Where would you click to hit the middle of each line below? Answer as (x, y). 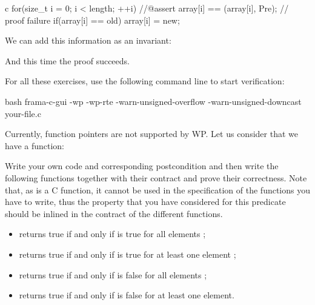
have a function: (35, 145)
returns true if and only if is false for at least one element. (127, 295)
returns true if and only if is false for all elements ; (113, 274)
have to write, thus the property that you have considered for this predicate (145, 202)
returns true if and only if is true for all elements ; (112, 234)
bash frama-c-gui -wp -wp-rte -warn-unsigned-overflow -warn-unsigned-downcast (153, 101)
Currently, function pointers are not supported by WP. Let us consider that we (151, 134)
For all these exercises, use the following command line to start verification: (145, 81)
